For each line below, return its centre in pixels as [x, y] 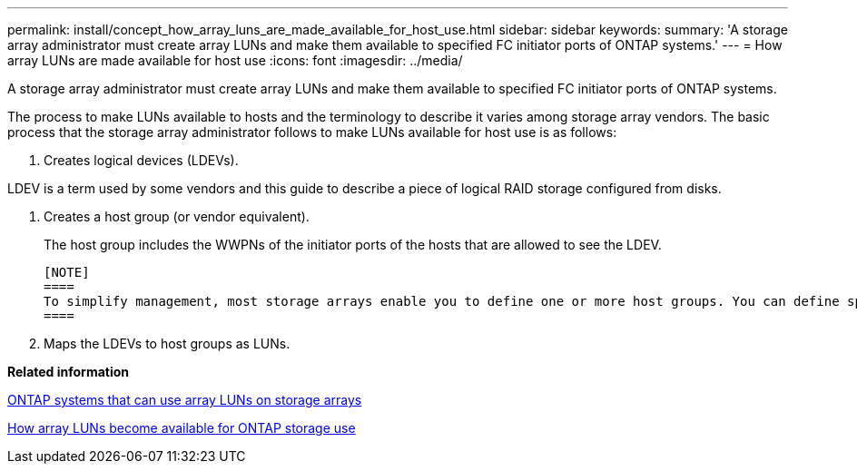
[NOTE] [67, 272]
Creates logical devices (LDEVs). [141, 160]
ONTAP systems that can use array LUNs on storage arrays [185, 400]
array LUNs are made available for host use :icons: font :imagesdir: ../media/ [235, 60]
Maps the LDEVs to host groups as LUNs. [167, 343]
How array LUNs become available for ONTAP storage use [182, 428]
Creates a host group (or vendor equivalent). [177, 216]
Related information [69, 372]
